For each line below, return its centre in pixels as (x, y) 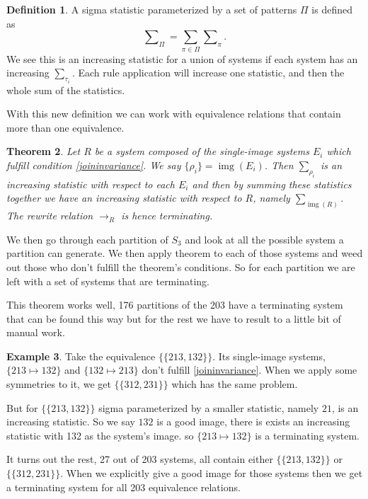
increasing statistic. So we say (71, 421)
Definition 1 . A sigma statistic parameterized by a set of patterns (152, 9)
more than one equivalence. (65, 127)
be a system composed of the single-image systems (202, 151)
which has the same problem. (235, 384)
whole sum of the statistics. (66, 90)
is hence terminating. (167, 216)
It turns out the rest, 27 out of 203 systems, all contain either (140, 459)
